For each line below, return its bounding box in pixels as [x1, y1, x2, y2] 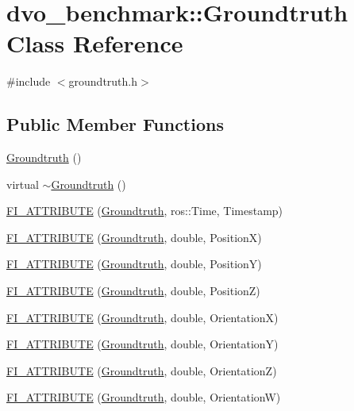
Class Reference [6, 27, 183, 60]
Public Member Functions [6, 112, 224, 136]
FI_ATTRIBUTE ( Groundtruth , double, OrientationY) [6, 336, 279, 352]
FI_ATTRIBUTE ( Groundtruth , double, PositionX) [6, 229, 262, 245]
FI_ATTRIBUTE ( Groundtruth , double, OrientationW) [6, 389, 281, 405]
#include [6, 73, 51, 90]
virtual [6, 175, 39, 192]
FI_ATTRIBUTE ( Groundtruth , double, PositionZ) [6, 282, 260, 299]
